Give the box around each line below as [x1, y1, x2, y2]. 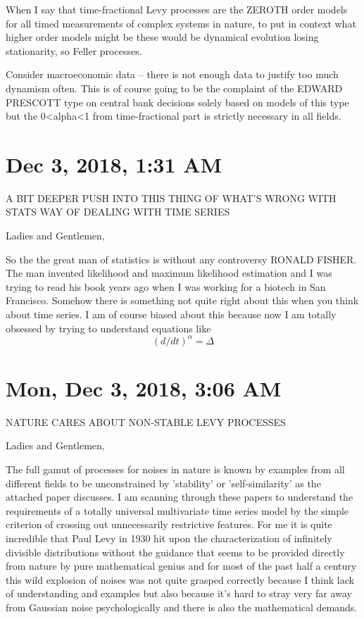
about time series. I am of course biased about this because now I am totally [6, 307, 337, 322]
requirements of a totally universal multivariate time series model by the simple [6, 503, 349, 518]
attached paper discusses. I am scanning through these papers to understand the [6, 489, 353, 504]
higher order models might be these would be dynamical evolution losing [6, 30, 319, 44]
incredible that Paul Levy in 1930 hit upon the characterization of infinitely [6, 531, 332, 545]
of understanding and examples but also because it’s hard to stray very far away [6, 586, 352, 601]
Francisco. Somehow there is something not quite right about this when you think [6, 293, 359, 308]
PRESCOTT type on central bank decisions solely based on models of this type [6, 94, 349, 109]
